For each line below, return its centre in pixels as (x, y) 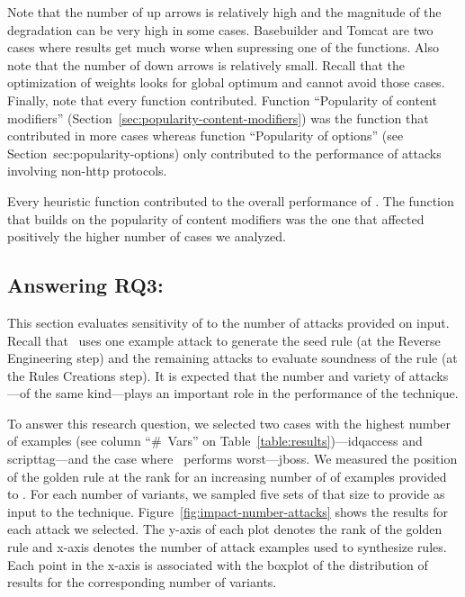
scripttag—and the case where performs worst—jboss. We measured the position (232, 459)
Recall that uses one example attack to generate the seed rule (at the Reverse (224, 340)
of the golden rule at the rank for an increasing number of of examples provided (227, 476)
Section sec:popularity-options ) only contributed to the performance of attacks (224, 153)
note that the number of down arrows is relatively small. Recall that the (206, 64)
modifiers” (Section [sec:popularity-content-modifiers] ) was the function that (218, 118)
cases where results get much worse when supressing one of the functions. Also (223, 47)
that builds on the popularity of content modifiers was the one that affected (216, 218)
